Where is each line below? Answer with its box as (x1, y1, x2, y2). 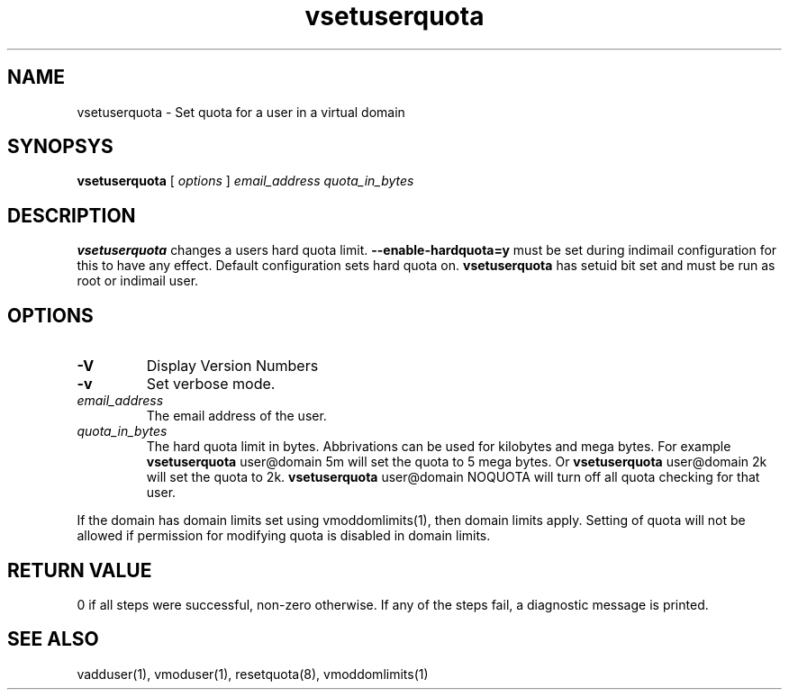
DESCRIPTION (7, 204, 136, 227)
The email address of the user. (146, 408, 327, 424)
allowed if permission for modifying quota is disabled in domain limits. (77, 528, 491, 544)
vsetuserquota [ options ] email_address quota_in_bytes (77, 173, 414, 189)
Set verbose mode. (146, 375, 276, 394)
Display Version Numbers (146, 357, 319, 376)
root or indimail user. (77, 273, 199, 289)
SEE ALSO (7, 628, 99, 651)
